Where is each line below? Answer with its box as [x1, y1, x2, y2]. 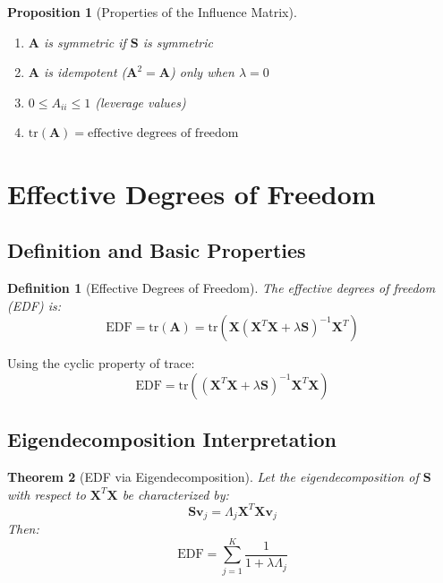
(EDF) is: [7, 296, 61, 314]
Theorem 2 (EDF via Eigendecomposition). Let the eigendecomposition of [7, 467, 419, 485]
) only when [169, 63, 234, 81]
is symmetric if [43, 32, 126, 51]
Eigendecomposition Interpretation [7, 425, 337, 453]
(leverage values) [95, 92, 186, 111]
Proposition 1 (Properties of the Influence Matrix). [7, 3, 297, 21]
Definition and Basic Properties [7, 236, 306, 264]
